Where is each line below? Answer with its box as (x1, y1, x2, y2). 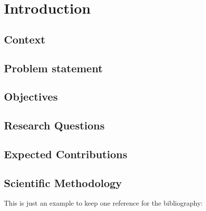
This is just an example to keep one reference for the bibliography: (4, 198, 203, 208)
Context (4, 31, 45, 46)
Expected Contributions (4, 146, 127, 161)
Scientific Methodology (4, 175, 122, 190)
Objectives (4, 89, 58, 104)
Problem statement (4, 60, 103, 75)
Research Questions (4, 118, 105, 133)
